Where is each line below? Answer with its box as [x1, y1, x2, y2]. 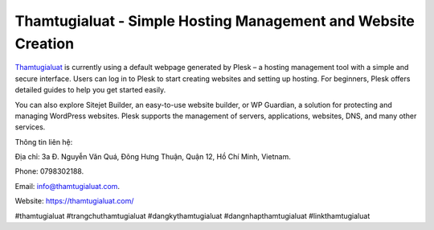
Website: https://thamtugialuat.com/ [14, 196, 134, 206]
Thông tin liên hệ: [14, 137, 73, 146]
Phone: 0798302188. [14, 166, 84, 176]
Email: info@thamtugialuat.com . [14, 181, 121, 191]
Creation [14, 35, 75, 52]
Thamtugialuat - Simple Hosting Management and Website [14, 12, 416, 30]
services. [14, 122, 46, 132]
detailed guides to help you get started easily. [14, 85, 166, 95]
